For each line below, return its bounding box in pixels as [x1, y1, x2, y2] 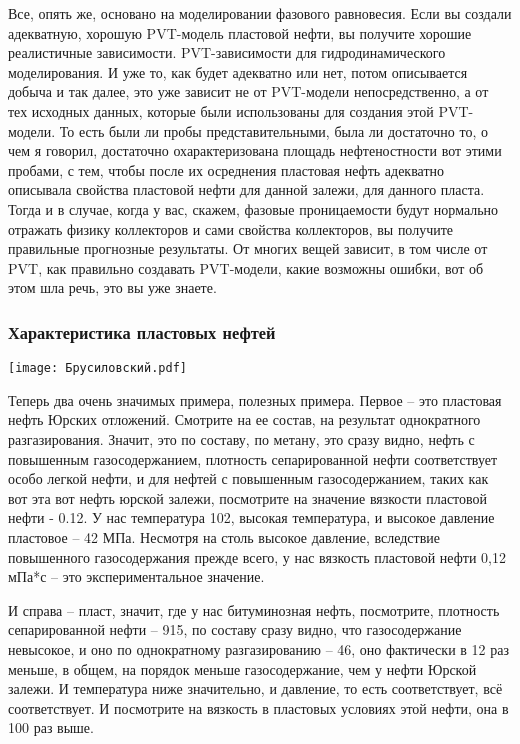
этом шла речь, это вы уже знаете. [8, 277, 217, 298]
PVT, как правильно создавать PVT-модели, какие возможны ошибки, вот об [8, 257, 484, 278]
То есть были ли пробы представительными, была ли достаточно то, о [59, 120, 489, 141]
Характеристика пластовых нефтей [8, 319, 276, 344]
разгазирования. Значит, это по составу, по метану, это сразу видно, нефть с [8, 428, 475, 449]
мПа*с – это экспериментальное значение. [8, 566, 265, 587]
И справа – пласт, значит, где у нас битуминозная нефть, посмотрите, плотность [8, 599, 500, 620]
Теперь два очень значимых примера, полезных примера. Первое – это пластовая [8, 389, 502, 410]
